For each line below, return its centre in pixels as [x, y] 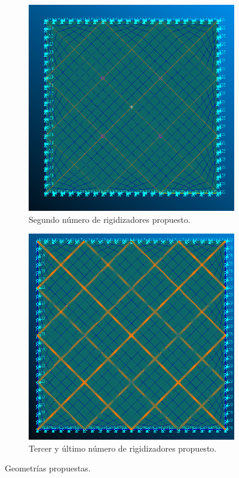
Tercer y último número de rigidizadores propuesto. [123, 448]
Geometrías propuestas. [48, 468]
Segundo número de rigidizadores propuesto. [110, 219]
